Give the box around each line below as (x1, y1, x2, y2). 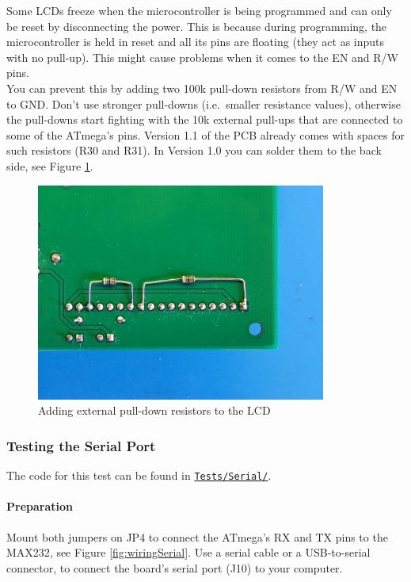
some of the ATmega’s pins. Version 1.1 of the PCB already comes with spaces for (6, 126, 405, 143)
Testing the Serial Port (6, 435, 156, 455)
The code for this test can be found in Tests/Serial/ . (6, 467, 272, 484)
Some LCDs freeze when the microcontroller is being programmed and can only (6, 2, 392, 18)
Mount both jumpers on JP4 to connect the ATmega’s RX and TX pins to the (6, 528, 388, 545)
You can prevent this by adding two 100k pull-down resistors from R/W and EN (6, 79, 398, 96)
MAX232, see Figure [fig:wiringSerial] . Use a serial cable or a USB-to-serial (6, 544, 371, 561)
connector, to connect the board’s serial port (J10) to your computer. (6, 559, 343, 576)
